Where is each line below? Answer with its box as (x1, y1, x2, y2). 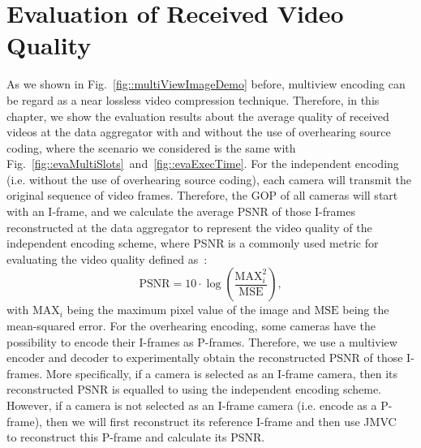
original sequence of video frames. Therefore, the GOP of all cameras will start (6, 187, 398, 204)
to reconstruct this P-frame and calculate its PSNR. (6, 429, 265, 446)
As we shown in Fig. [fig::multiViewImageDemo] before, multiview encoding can (6, 75, 406, 93)
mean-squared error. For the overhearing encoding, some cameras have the (6, 317, 376, 334)
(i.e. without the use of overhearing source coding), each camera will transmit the (6, 170, 411, 187)
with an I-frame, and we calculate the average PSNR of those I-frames (6, 203, 355, 220)
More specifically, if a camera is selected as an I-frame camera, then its (45, 364, 398, 381)
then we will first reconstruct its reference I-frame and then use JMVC (45, 412, 397, 429)
